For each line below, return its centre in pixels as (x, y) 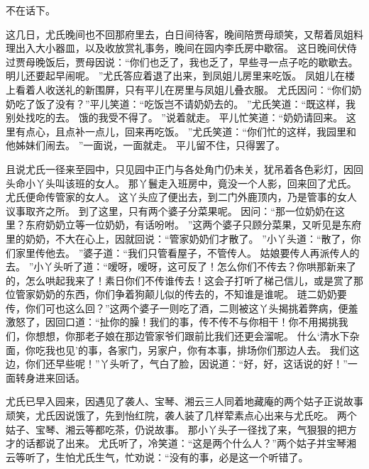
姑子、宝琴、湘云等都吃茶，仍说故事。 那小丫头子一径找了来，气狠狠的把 (176, 429)
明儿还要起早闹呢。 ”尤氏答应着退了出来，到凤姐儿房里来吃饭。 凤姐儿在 (175, 76)
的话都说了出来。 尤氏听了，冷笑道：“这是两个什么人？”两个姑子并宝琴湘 (186, 443)
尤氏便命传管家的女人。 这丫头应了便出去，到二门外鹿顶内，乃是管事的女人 (181, 197)
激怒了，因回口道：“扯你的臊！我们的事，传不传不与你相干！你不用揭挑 (172, 322)
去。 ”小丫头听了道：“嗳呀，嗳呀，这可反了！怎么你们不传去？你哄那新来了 (181, 266)
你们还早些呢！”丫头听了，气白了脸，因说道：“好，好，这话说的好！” (186, 364)
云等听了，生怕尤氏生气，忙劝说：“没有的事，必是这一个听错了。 (157, 457)
